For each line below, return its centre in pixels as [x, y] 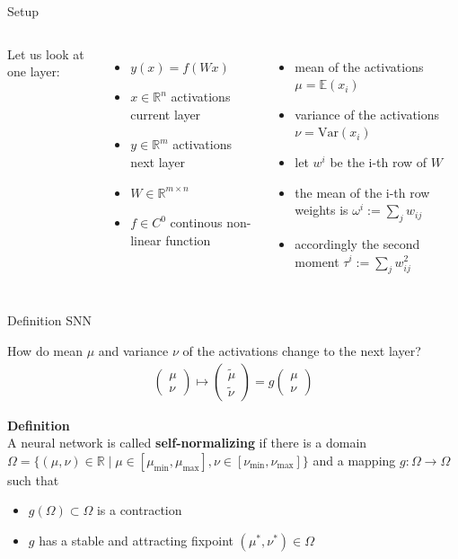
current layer [166, 114]
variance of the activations [367, 114]
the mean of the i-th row [362, 192]
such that [33, 479]
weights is [321, 210]
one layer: [34, 71]
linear [146, 240]
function [188, 240]
